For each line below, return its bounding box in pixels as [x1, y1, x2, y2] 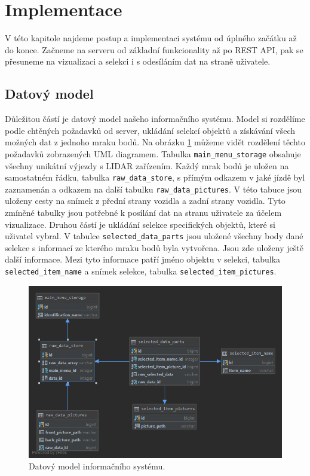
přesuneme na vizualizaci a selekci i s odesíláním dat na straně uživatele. [5, 55, 271, 68]
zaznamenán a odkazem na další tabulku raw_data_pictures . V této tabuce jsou [5, 182, 302, 195]
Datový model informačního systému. [29, 460, 165, 472]
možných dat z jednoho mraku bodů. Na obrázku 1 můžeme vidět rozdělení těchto [5, 136, 305, 148]
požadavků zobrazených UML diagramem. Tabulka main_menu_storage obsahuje [5, 147, 301, 160]
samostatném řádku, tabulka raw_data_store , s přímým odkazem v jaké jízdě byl [5, 171, 305, 184]
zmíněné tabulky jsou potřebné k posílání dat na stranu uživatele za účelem [5, 206, 282, 219]
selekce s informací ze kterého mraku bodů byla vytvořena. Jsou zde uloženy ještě [5, 241, 303, 254]
